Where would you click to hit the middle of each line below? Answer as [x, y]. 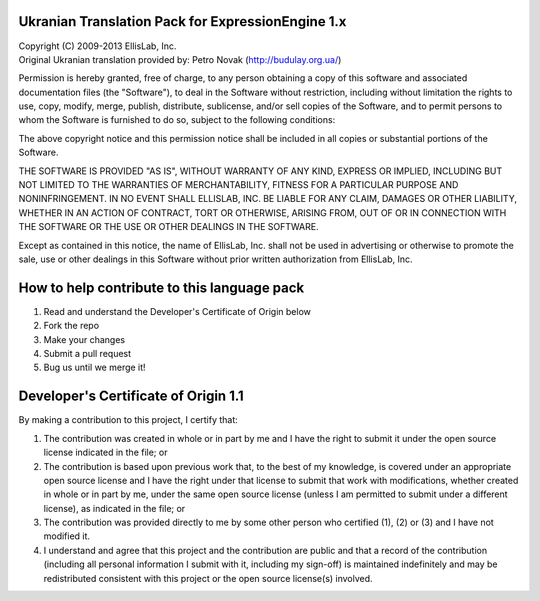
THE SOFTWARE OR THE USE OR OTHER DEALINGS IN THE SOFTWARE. [168, 227]
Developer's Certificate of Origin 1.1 [131, 396]
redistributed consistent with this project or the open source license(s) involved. [208, 578]
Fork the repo [71, 326]
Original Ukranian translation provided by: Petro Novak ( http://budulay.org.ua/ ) [180, 59]
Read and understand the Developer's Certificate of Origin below [177, 311]
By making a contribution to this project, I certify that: [128, 420]
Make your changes [84, 339]
